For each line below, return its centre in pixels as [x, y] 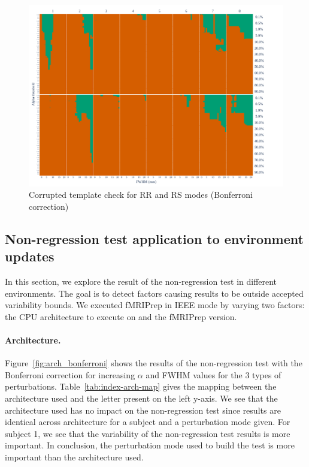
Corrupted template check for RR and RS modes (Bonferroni [141, 195]
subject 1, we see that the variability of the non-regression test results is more [148, 433]
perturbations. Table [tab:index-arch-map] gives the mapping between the [141, 386]
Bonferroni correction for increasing [70, 374]
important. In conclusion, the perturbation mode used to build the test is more [150, 445]
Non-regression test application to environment [154, 238]
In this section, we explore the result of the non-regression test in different [141, 281]
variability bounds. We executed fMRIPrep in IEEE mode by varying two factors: [155, 305]
